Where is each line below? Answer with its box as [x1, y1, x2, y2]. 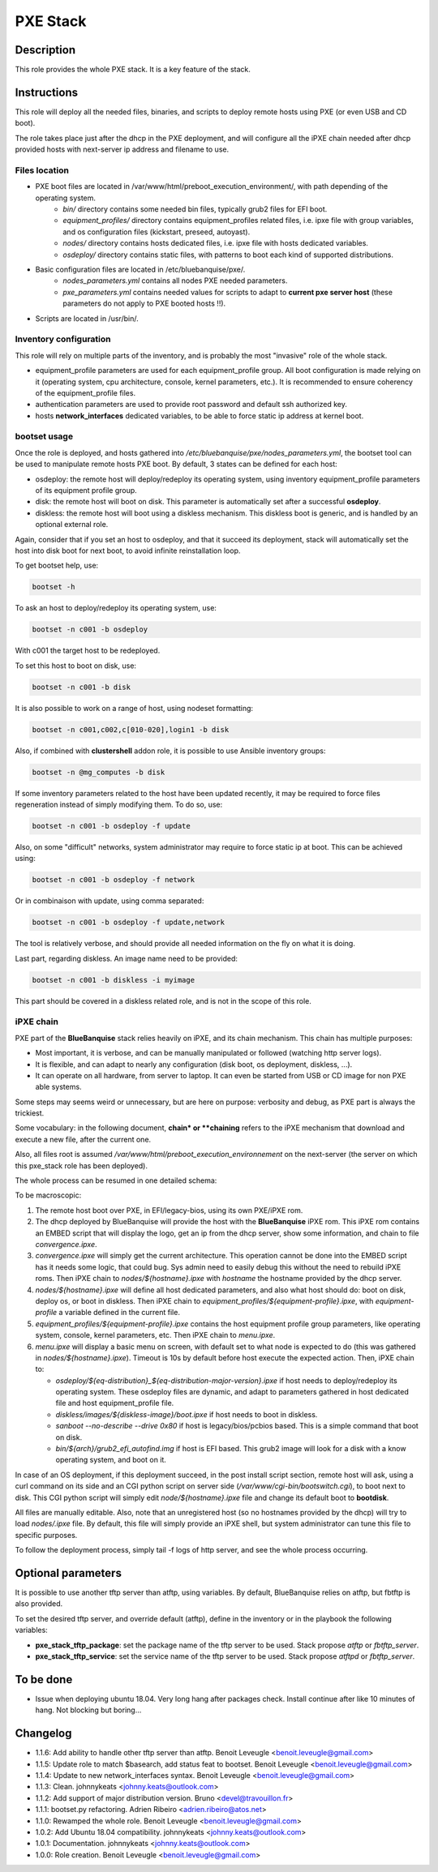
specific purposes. [15, 1530, 78, 1540]
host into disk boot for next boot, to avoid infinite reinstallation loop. [15, 546, 241, 555]
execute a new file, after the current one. [15, 1134, 152, 1144]
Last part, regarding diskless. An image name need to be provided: [15, 953, 238, 963]
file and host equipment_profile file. [55, 1399, 174, 1408]
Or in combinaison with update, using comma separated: [15, 896, 204, 906]
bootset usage [15, 431, 73, 442]
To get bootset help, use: [15, 560, 99, 571]
